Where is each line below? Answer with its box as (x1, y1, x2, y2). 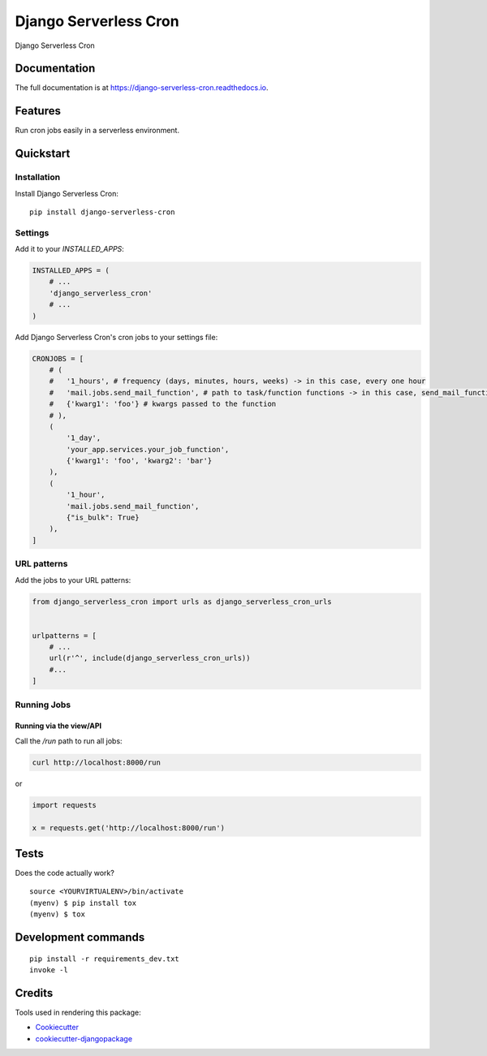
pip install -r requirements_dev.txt (29, 954, 180, 963)
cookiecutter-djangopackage (35, 1033, 133, 1043)
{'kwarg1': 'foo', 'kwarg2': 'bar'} (66, 456, 213, 466)
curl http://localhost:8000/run (32, 757, 162, 767)
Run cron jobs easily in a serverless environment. (15, 126, 180, 136)
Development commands (15, 930, 145, 945)
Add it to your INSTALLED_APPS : (15, 244, 125, 254)
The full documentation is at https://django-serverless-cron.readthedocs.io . (15, 83, 269, 93)
